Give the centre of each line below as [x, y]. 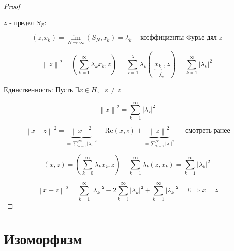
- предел [22, 22]
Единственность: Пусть [39, 90]
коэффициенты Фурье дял [179, 38]
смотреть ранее [208, 131]
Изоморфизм [43, 239]
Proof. [13, 6]
